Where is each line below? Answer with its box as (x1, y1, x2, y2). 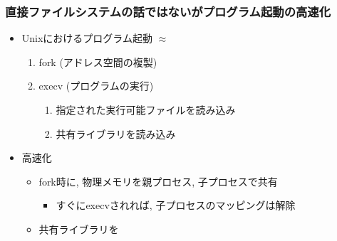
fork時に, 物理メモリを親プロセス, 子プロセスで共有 (38, 173, 278, 188)
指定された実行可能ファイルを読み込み (56, 102, 236, 117)
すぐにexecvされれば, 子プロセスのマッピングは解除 (56, 198, 296, 213)
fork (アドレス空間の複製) (38, 54, 157, 69)
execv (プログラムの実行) (38, 78, 154, 93)
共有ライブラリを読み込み (56, 126, 176, 141)
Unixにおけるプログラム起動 (21, 31, 152, 45)
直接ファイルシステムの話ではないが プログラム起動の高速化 (5, 2, 331, 20)
